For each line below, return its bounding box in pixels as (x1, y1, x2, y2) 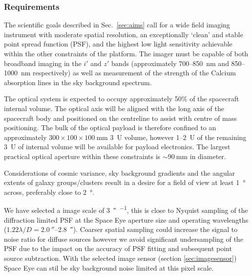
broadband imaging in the (4, 58, 82, 68)
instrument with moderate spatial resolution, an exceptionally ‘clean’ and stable (4, 29, 243, 39)
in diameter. (189, 151, 226, 161)
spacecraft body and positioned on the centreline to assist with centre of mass (4, 113, 237, 123)
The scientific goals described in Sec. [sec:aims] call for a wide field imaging (4, 20, 230, 30)
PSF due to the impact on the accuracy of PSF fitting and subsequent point (4, 243, 232, 253)
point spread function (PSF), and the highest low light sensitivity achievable (4, 39, 232, 49)
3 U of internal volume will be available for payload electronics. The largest (4, 141, 231, 152)
